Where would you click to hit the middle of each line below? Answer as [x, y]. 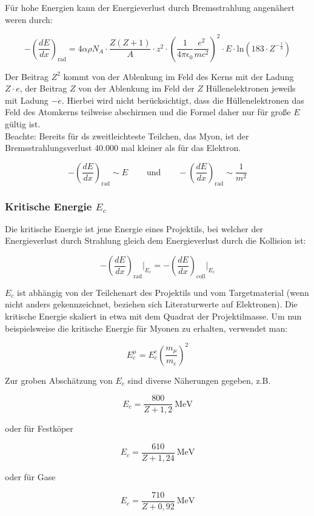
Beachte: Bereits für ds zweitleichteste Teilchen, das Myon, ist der [127, 136]
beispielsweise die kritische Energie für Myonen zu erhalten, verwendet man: [146, 328]
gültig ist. [23, 124]
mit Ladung [27, 100]
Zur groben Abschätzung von [59, 380]
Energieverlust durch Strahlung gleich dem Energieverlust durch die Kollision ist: [155, 240]
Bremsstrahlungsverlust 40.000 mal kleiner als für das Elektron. [123, 148]
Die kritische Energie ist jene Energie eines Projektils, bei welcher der [134, 228]
